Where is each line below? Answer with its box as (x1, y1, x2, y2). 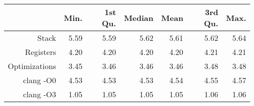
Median (124, 12, 154, 23)
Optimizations (8, 60, 56, 71)
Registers (25, 46, 56, 57)
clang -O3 (23, 88, 56, 100)
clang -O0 (23, 74, 56, 86)
